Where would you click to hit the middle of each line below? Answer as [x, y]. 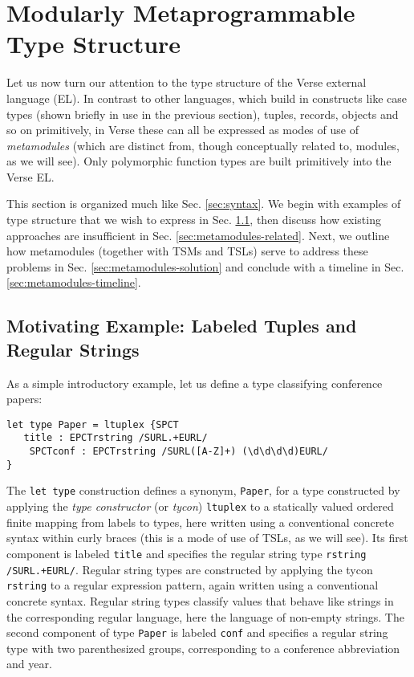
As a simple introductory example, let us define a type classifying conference [195, 383]
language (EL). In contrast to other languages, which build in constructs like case [207, 98]
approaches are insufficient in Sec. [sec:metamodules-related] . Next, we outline [198, 235]
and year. [29, 664]
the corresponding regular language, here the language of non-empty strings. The [205, 616]
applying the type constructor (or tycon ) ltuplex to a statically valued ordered [200, 506]
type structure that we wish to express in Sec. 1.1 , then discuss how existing [194, 220]
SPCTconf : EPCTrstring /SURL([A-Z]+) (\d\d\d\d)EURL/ [179, 452]
